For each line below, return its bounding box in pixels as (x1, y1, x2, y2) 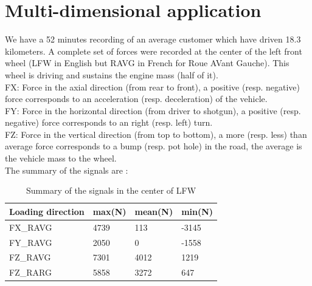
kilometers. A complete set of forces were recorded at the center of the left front (5, 44, 302, 57)
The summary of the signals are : (5, 163, 128, 176)
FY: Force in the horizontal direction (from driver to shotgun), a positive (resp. (5, 104, 301, 117)
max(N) (92, 205, 127, 217)
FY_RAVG (9, 236, 52, 248)
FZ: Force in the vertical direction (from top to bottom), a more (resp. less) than (5, 128, 307, 140)
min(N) (181, 205, 213, 217)
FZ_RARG (9, 266, 52, 279)
